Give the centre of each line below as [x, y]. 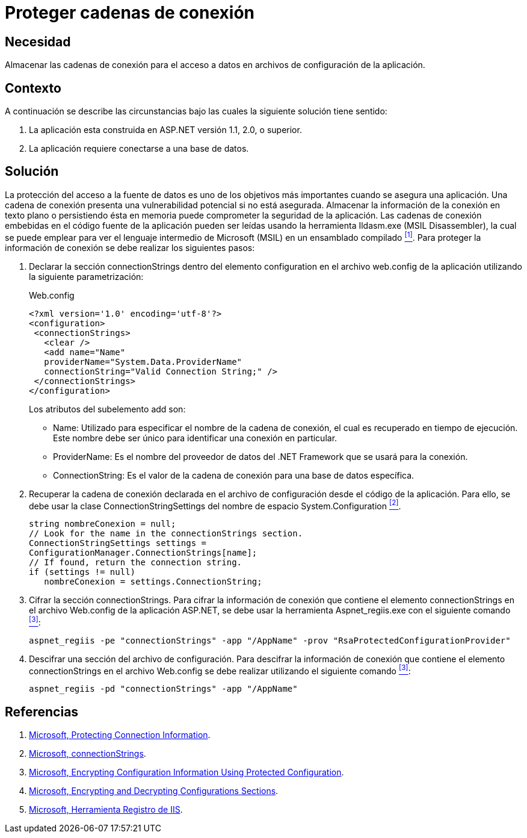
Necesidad [38, 42]
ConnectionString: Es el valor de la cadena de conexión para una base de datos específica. [234, 475]
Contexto [33, 88]
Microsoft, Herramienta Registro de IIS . [106, 810]
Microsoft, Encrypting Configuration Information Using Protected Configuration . [186, 772]
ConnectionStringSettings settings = [118, 543]
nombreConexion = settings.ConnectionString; [153, 582]
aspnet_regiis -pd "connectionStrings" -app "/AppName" [163, 689]
